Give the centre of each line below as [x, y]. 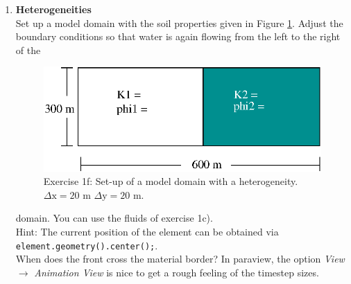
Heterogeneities [53, 9]
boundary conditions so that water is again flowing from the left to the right [178, 36]
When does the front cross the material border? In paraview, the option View [180, 259]
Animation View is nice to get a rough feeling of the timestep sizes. [177, 272]
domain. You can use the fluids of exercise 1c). [114, 218]
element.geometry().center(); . [87, 245]
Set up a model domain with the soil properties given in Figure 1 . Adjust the [179, 23]
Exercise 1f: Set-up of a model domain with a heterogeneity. [171, 181]
